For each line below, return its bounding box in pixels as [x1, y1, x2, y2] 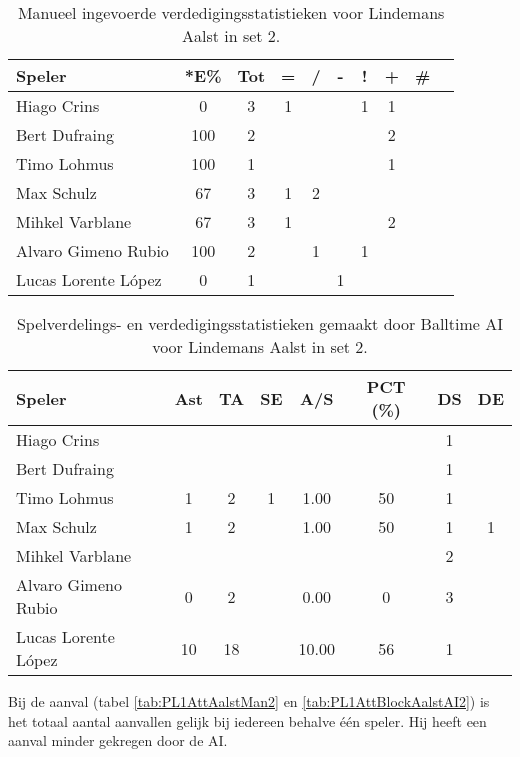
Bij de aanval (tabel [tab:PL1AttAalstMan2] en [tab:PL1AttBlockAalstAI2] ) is [8, 691, 490, 711]
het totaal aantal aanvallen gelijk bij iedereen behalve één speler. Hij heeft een [8, 710, 487, 731]
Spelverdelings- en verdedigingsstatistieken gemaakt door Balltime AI [16, 312, 504, 335]
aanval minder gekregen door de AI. [8, 730, 228, 751]
